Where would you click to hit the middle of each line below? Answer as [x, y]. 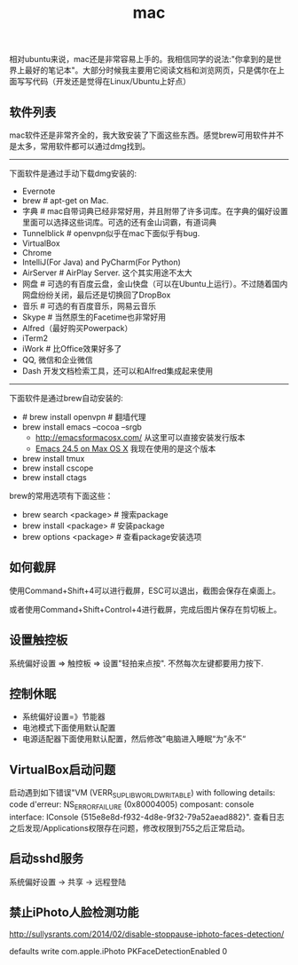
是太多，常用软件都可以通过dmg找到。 [80, 146]
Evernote [39, 191]
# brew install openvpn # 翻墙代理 [84, 417]
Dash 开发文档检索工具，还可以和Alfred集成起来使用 [118, 371]
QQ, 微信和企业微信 [57, 360]
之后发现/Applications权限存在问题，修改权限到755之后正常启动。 [129, 827]
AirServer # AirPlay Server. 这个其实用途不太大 [107, 273]
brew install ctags [54, 477]
